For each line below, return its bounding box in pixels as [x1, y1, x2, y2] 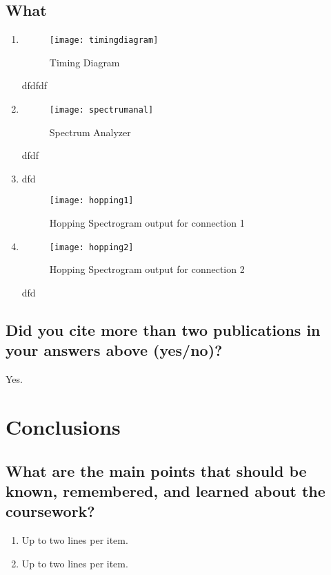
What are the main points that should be [6, 460, 307, 481]
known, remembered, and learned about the [6, 480, 325, 501]
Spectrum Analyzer [49, 124, 131, 139]
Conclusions [6, 412, 121, 440]
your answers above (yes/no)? [6, 339, 223, 361]
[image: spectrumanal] [49, 105, 154, 115]
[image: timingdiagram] [49, 35, 159, 46]
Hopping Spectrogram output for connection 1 [49, 216, 245, 230]
